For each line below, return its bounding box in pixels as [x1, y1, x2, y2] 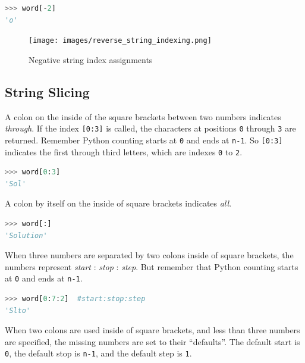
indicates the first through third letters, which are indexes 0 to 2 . [5, 145, 243, 158]
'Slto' [5, 306, 30, 315]
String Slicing [5, 82, 90, 101]
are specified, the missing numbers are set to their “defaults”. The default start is [5, 335, 300, 348]
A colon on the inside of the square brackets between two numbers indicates [5, 110, 281, 123]
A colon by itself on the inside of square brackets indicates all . [5, 197, 232, 209]
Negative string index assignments [29, 53, 153, 65]
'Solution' [5, 231, 48, 240]
